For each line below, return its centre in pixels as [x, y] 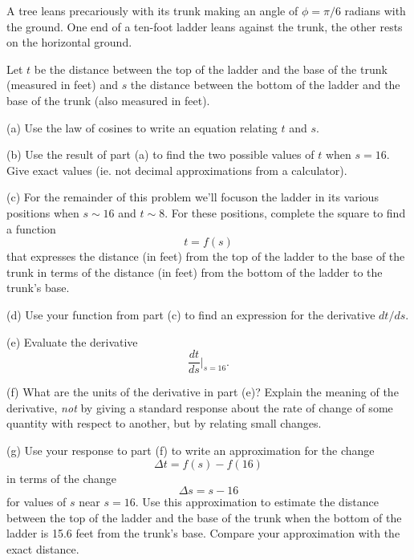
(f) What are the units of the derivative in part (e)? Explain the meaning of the [203, 392]
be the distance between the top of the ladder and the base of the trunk [211, 69]
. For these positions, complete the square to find [285, 212]
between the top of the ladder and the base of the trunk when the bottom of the [204, 517]
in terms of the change [61, 478]
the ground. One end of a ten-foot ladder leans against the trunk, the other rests [205, 26]
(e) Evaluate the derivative [72, 341]
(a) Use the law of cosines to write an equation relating [142, 127]
